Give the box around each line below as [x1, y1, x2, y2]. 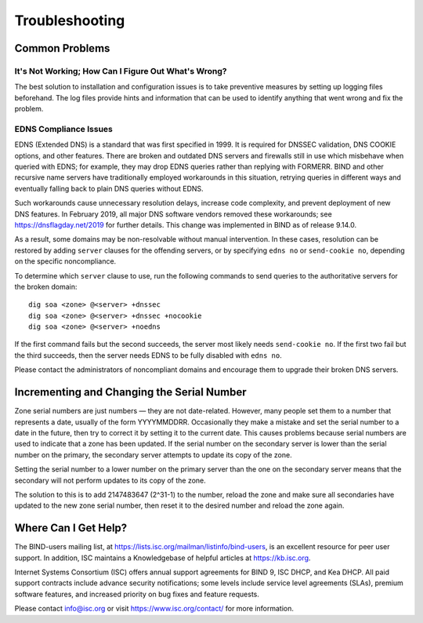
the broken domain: [14, 282, 78, 291]
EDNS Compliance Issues [14, 123, 113, 134]
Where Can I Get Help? [14, 522, 128, 535]
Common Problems [14, 42, 110, 55]
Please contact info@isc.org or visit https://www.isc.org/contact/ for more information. [14, 604, 294, 614]
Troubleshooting [14, 12, 125, 29]
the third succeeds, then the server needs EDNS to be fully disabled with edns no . [14, 350, 282, 360]
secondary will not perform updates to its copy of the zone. [14, 475, 207, 485]
